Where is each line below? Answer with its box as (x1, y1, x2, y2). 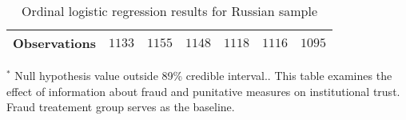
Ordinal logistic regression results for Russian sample (21, 2, 318, 20)
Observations (13, 34, 96, 52)
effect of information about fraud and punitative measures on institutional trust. (6, 82, 400, 99)
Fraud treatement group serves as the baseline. (6, 98, 235, 115)
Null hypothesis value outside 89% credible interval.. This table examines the (14, 67, 392, 83)
